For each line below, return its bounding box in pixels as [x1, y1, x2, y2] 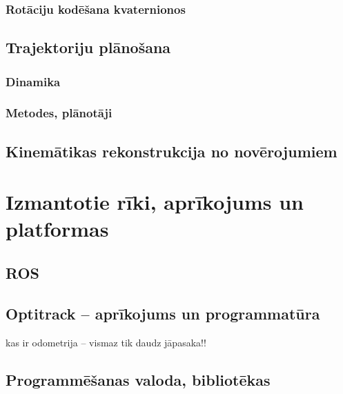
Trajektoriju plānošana [6, 37, 171, 58]
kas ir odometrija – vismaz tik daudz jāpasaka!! [6, 335, 206, 349]
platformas [6, 215, 109, 243]
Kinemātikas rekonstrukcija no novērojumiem [6, 140, 337, 161]
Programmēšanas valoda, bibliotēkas [6, 368, 271, 390]
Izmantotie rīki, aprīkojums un [6, 188, 304, 216]
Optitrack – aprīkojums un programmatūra [6, 302, 320, 324]
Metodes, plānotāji [6, 104, 112, 121]
